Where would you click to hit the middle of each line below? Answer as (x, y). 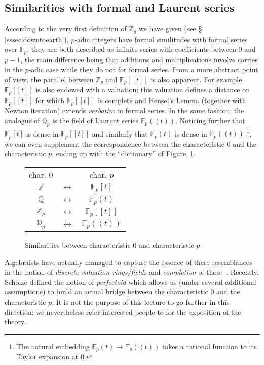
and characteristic (166, 244)
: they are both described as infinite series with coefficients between (131, 49)
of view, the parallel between (49, 79)
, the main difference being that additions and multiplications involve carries (139, 59)
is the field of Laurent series (96, 120)
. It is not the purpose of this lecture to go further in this (141, 301)
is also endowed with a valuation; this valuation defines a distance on (143, 90)
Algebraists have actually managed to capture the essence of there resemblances (128, 262)
